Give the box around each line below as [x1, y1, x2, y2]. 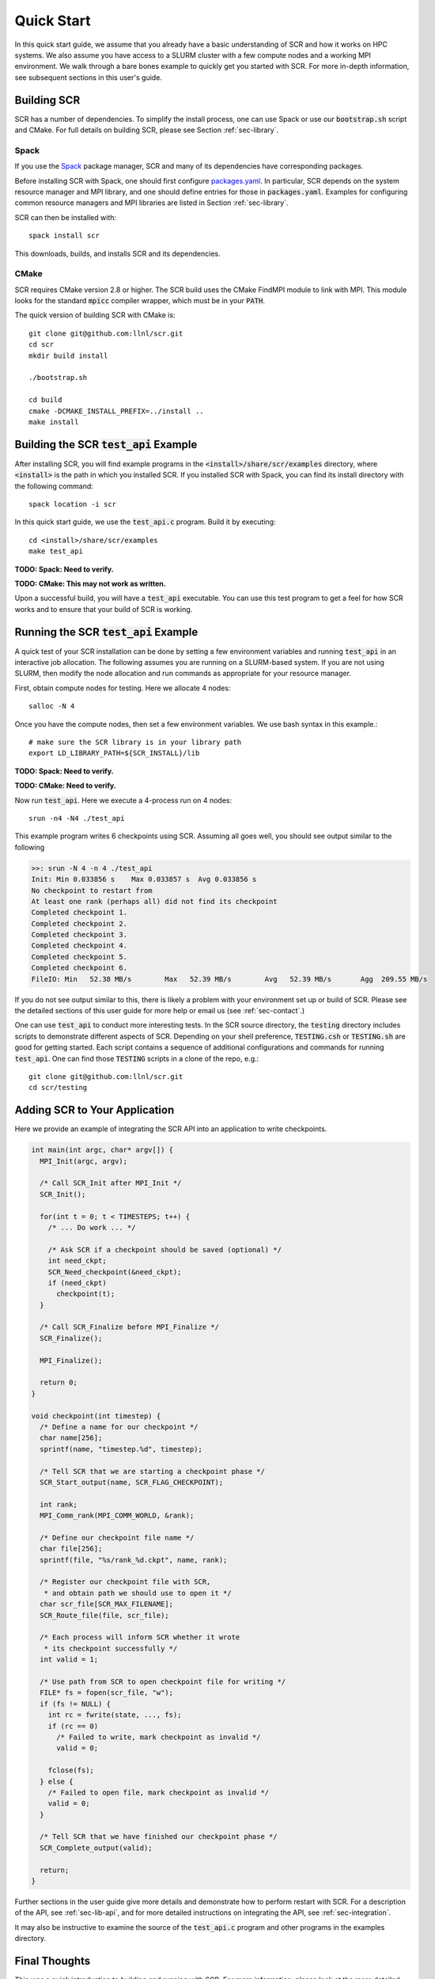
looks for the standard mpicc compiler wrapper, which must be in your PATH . [14, 296, 265, 306]
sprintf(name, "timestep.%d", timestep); [40, 1445, 203, 1453]
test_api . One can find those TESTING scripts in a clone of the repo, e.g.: [14, 1054, 259, 1063]
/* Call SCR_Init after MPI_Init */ [40, 1179, 182, 1187]
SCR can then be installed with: [14, 212, 117, 222]
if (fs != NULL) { [40, 1699, 111, 1708]
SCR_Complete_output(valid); [40, 1843, 153, 1852]
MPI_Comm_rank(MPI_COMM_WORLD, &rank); [40, 1511, 195, 1520]
